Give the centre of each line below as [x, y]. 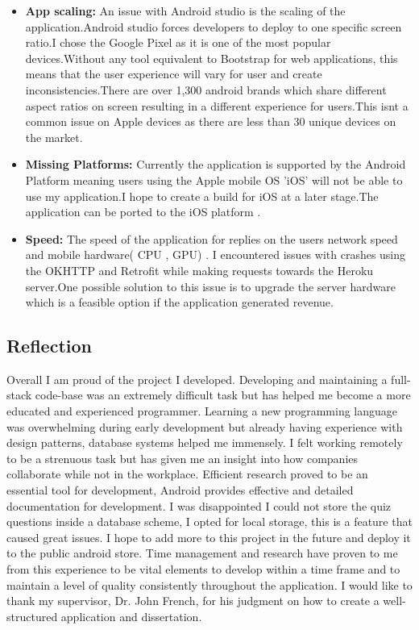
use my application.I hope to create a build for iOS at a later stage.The [202, 196]
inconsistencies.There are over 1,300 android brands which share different [206, 89]
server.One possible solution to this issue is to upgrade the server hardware [210, 286]
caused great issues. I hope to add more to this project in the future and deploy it [209, 537]
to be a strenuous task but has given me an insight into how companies [183, 458]
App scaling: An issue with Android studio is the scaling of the [185, 10]
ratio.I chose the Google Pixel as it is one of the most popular [178, 42]
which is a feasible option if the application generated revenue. [179, 302]
